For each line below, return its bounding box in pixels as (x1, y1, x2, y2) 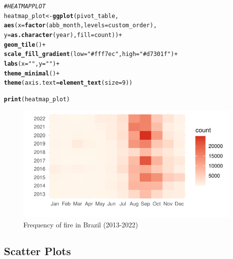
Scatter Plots (4, 243, 71, 258)
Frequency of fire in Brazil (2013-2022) (23, 219, 138, 229)
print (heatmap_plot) (4, 95, 70, 103)
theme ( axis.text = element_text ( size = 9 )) (4, 79, 133, 87)
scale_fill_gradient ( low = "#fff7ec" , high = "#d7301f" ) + (4, 51, 178, 58)
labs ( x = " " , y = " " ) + (4, 60, 60, 67)
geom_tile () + (4, 41, 46, 48)
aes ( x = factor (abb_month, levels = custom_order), (4, 22, 157, 29)
